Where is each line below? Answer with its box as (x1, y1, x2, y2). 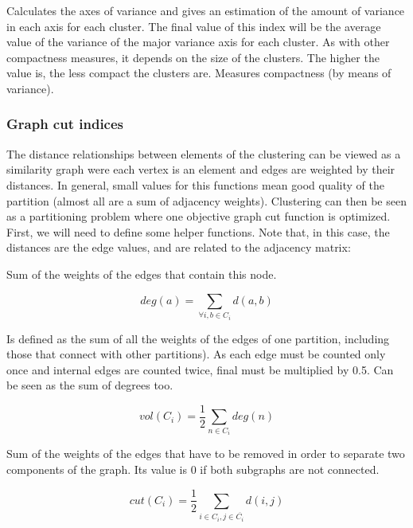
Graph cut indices (6, 114, 124, 134)
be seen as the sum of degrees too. (6, 377, 173, 393)
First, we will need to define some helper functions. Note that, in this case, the (6, 223, 390, 240)
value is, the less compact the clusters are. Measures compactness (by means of (6, 65, 392, 81)
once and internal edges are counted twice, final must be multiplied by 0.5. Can (6, 361, 394, 377)
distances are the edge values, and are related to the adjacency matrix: (6, 239, 351, 256)
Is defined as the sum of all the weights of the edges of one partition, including (6, 330, 390, 346)
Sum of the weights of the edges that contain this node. (6, 265, 277, 282)
